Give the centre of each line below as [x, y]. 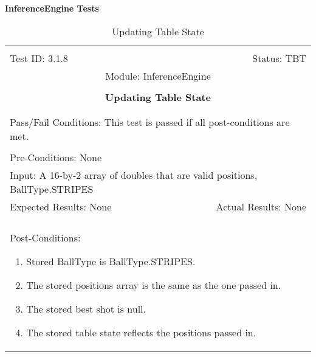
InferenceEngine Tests [52, 8]
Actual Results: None [261, 206]
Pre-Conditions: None [56, 157]
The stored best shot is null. [86, 308]
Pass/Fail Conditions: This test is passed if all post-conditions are [150, 122]
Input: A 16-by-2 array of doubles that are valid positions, [134, 175]
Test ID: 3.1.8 [39, 58]
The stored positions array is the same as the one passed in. [154, 285]
